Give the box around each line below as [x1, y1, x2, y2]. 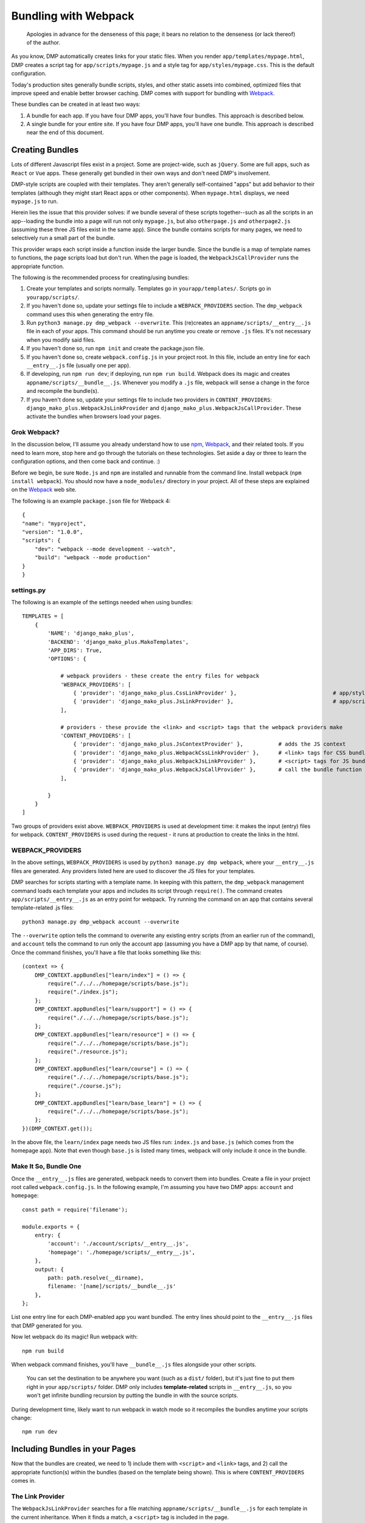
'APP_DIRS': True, [47, 647, 103, 654]
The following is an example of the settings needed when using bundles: [11, 599, 193, 606]
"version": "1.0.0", [22, 528, 83, 535]
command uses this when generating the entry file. [26, 311, 155, 318]
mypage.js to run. [11, 197, 58, 205]
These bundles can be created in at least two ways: [11, 101, 141, 108]
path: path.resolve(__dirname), [47, 1274, 144, 1281]
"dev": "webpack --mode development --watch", [34, 545, 176, 553]
